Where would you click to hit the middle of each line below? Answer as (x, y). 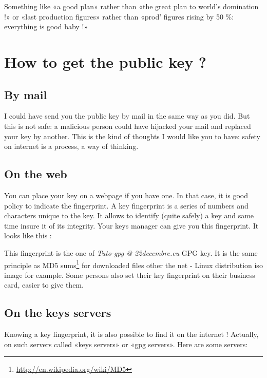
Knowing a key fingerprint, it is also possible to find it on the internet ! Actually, (131, 334)
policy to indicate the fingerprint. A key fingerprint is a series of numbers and (126, 205)
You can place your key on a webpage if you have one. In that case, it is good (126, 195)
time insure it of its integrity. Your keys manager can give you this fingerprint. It (131, 225)
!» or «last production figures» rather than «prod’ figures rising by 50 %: (119, 16)
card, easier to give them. (44, 285)
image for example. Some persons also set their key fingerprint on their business (130, 275)
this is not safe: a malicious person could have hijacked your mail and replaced (128, 126)
